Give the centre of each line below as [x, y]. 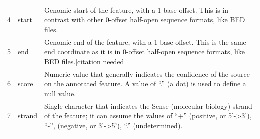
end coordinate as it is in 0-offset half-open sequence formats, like [145, 52]
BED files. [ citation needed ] [85, 61]
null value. [60, 93]
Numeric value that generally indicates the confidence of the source [147, 73]
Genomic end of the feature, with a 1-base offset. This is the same [145, 42]
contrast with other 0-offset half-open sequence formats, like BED [145, 20]
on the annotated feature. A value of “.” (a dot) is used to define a [145, 83]
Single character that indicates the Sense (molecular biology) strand [148, 105]
